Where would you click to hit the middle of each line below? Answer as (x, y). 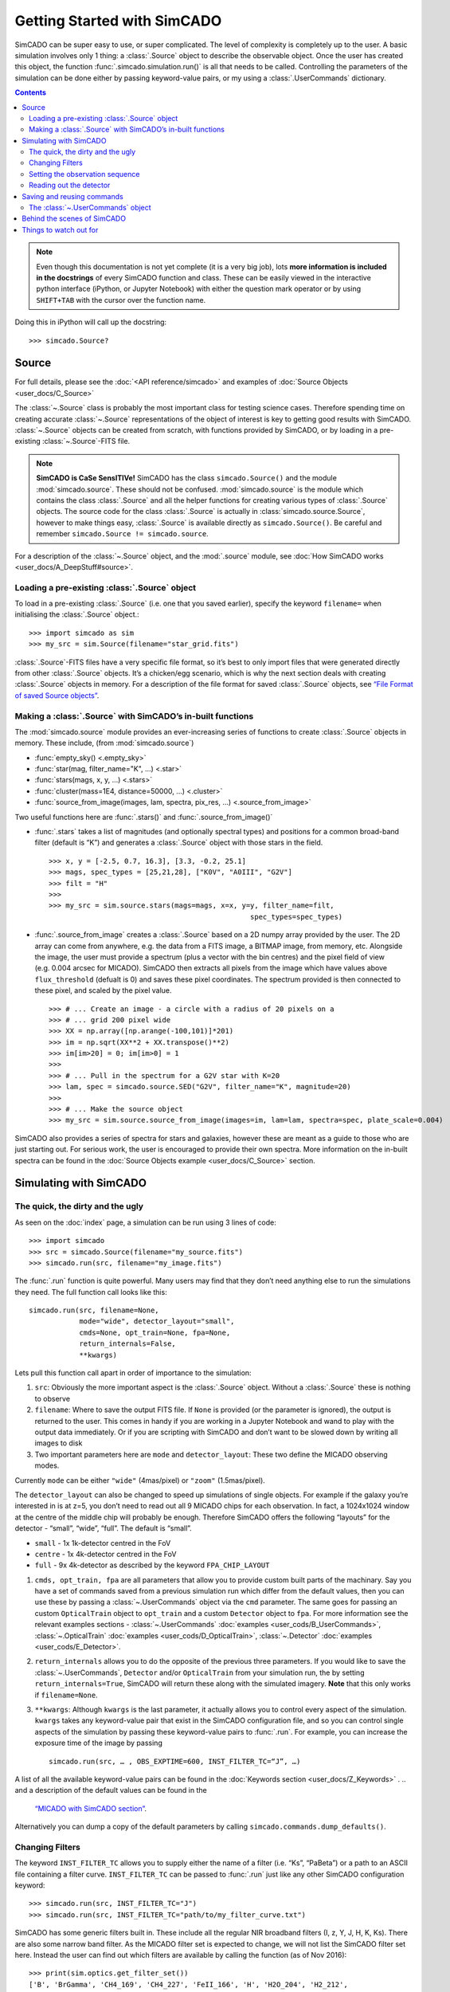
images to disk (59, 1443)
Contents (31, 92)
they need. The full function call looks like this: (91, 1292)
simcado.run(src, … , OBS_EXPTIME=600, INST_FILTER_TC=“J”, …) (175, 1761)
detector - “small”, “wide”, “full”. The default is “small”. (104, 1528)
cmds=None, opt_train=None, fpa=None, (155, 1332)
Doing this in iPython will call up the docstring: (91, 322)
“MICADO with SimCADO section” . (91, 1808)
